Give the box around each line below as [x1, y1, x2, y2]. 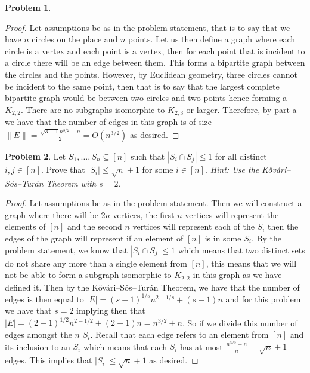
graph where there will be [5, 208, 98, 221]
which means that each [83, 340, 167, 353]
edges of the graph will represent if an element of [5, 231, 184, 244]
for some [142, 163, 173, 175]
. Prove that [41, 163, 85, 175]
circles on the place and [32, 33, 118, 45]
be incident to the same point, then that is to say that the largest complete [5, 80, 280, 92]
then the [267, 220, 299, 233]
